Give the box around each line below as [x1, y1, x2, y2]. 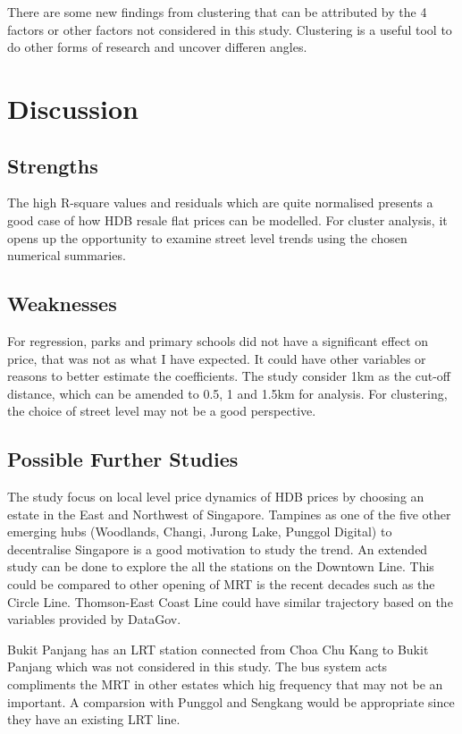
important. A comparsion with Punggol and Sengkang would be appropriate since [7, 692, 455, 711]
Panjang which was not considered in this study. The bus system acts [7, 657, 388, 676]
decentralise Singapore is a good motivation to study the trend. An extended [7, 539, 428, 558]
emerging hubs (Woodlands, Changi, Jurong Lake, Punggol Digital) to [7, 522, 392, 541]
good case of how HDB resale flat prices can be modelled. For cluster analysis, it [7, 210, 448, 229]
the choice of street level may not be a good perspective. [7, 401, 316, 420]
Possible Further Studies [7, 445, 239, 473]
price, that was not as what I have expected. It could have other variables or [7, 349, 426, 367]
